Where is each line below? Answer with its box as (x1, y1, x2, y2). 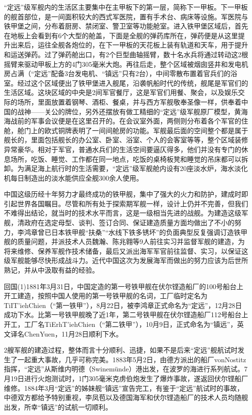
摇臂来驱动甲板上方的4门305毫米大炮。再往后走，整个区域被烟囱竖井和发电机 (4, 59, 248, 69)
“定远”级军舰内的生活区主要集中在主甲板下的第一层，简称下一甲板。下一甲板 (4, 2, 248, 12)
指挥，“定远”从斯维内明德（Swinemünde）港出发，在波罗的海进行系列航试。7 (4, 364, 248, 374)
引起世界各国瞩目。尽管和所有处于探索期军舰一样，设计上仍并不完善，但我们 (4, 198, 248, 208)
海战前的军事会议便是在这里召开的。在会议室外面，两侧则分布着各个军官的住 (4, 116, 248, 126)
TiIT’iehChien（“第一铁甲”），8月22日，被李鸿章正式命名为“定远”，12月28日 (4, 300, 242, 310)
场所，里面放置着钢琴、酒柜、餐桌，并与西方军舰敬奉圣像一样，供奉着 (17, 96, 241, 107)
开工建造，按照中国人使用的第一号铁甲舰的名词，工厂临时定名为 (4, 291, 207, 301)
